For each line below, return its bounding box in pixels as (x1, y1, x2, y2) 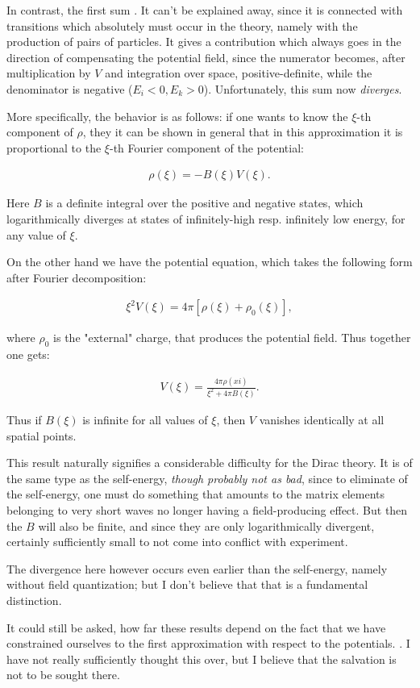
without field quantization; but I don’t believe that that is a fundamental (6, 576, 368, 593)
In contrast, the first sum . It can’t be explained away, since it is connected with (6, 2, 403, 18)
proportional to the (6, 139, 102, 156)
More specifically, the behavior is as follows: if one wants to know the (6, 107, 348, 124)
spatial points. (6, 427, 77, 444)
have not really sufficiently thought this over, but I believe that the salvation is (6, 650, 397, 667)
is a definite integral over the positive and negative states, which (45, 194, 364, 211)
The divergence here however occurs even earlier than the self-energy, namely (6, 560, 388, 577)
